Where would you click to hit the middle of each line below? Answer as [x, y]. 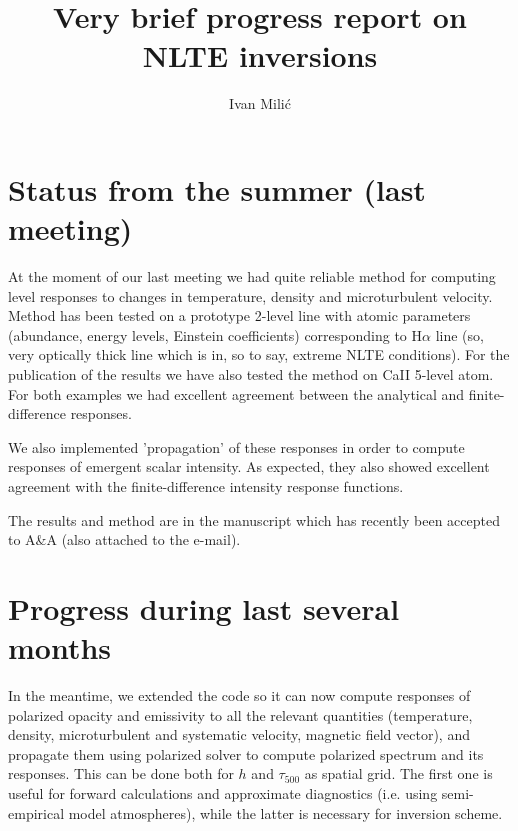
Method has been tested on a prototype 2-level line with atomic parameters [239, 315]
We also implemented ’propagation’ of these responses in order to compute [236, 446]
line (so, [459, 334]
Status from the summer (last [217, 188]
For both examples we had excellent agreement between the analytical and [236, 393]
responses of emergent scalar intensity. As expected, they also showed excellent [249, 466]
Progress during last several [204, 607]
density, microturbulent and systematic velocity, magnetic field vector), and [239, 734]
